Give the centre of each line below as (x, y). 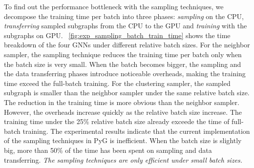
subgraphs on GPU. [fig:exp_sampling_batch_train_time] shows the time (117, 35)
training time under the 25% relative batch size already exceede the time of (117, 121)
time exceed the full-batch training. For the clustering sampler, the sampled (117, 83)
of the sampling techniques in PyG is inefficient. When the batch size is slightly (123, 140)
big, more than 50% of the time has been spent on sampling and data (108, 150)
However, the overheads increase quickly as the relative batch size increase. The (123, 112)
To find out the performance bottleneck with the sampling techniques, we (114, 6)
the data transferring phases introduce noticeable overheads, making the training (125, 73)
